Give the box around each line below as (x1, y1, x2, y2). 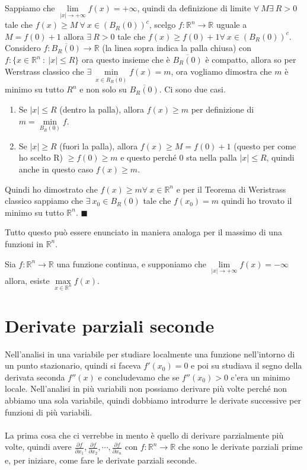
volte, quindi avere (5, 440, 72, 453)
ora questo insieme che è (82, 53, 170, 65)
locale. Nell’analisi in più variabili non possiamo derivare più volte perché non (5, 382, 287, 395)
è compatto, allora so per (205, 53, 296, 65)
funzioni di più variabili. (5, 405, 92, 418)
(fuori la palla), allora (59, 139, 138, 152)
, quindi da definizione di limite (137, 2, 251, 14)
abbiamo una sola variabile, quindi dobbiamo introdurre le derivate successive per (5, 394, 301, 407)
